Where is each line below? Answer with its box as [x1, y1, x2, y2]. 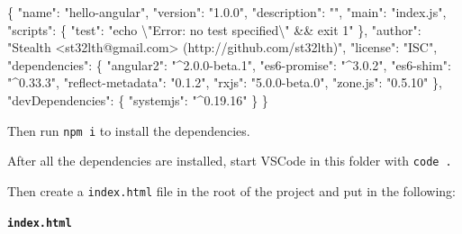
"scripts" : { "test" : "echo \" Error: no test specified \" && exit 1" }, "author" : [7, 20, 421, 39]
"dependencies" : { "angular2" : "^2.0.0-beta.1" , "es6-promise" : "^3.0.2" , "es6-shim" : [7, 55, 451, 74]
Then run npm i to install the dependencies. [7, 121, 250, 139]
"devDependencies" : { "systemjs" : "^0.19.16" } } [7, 90, 268, 109]
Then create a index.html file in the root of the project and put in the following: [7, 181, 456, 200]
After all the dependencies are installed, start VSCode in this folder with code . [7, 151, 452, 170]
